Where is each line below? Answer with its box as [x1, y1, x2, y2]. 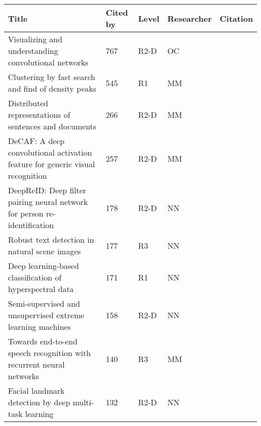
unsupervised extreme [8, 309, 84, 321]
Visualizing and [8, 33, 63, 45]
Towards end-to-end [8, 335, 78, 347]
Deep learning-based [8, 260, 79, 271]
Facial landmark [8, 385, 65, 396]
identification [8, 219, 54, 231]
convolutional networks [8, 56, 89, 68]
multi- [72, 396, 94, 408]
